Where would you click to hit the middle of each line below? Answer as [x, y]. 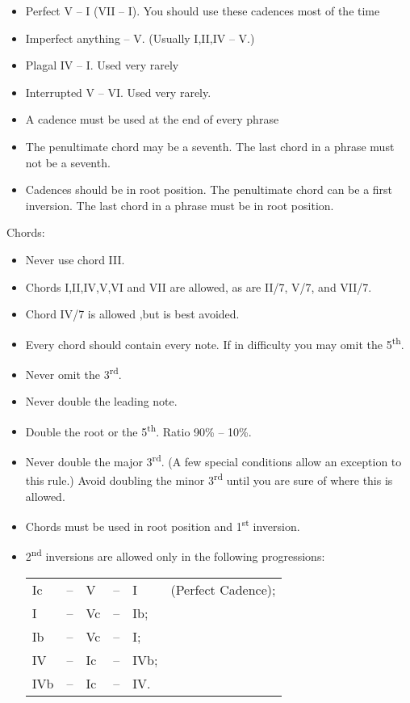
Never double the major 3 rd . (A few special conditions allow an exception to [213, 460]
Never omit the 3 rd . [73, 373]
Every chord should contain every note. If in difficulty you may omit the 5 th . [215, 343]
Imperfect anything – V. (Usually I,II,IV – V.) [140, 38]
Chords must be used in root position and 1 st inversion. [163, 525]
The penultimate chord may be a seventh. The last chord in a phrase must [210, 146]
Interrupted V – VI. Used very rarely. [118, 92]
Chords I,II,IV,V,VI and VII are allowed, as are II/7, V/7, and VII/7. [199, 286]
